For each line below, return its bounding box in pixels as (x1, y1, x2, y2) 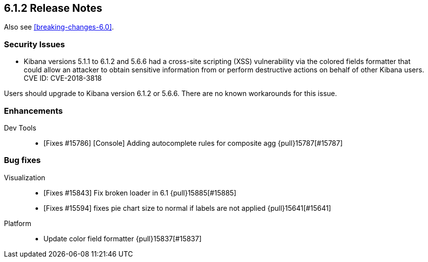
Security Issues (4, 39, 65, 49)
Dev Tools (4, 123, 37, 132)
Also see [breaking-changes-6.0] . (4, 23, 114, 32)
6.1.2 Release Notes (4, 2, 102, 14)
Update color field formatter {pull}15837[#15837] (43, 234, 202, 243)
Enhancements (4, 105, 63, 116)
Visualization (4, 173, 45, 182)
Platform (4, 219, 32, 228)
